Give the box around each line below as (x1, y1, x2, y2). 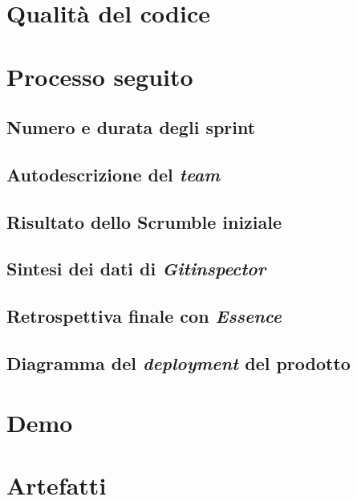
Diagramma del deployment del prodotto (6, 351, 351, 376)
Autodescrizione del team (6, 161, 221, 186)
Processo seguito (6, 59, 193, 92)
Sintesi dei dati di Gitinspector (6, 256, 266, 281)
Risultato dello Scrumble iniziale (6, 209, 282, 234)
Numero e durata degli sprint (6, 115, 256, 140)
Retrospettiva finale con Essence (6, 303, 282, 328)
